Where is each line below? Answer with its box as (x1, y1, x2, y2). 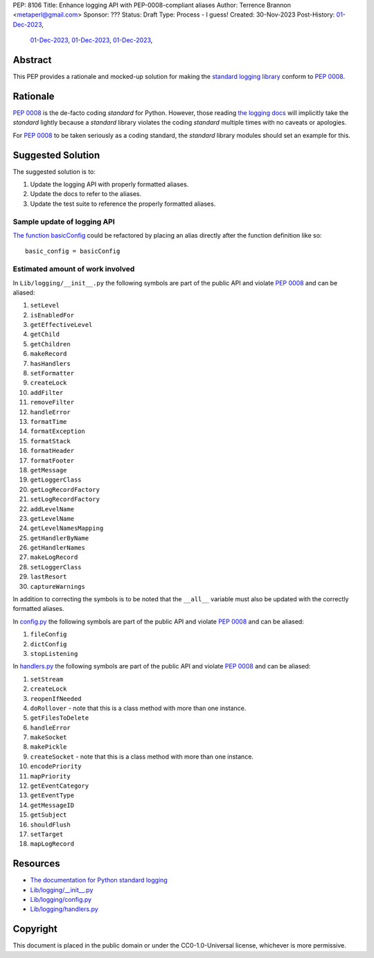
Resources (12, 858, 60, 869)
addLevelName (30, 505, 75, 513)
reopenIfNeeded (30, 695, 82, 702)
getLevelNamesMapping (30, 524, 104, 533)
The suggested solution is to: (12, 167, 96, 176)
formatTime (30, 418, 67, 425)
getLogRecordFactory (30, 486, 100, 493)
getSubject (30, 811, 67, 819)
